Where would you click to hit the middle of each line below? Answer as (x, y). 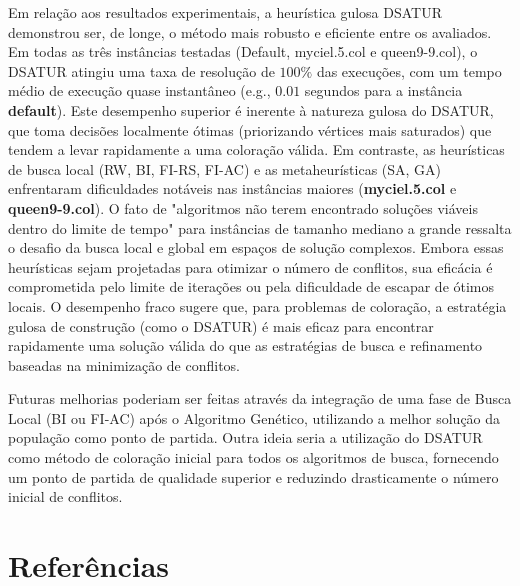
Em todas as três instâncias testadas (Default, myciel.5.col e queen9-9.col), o (243, 51)
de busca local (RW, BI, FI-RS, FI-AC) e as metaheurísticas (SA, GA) (225, 168)
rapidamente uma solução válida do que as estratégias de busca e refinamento (245, 345)
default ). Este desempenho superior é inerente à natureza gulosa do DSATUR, (251, 109)
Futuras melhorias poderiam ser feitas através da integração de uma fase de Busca (260, 398)
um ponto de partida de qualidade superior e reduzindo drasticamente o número (253, 476)
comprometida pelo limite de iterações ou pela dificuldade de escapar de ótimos (251, 286)
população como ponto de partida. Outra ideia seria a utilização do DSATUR (245, 437)
